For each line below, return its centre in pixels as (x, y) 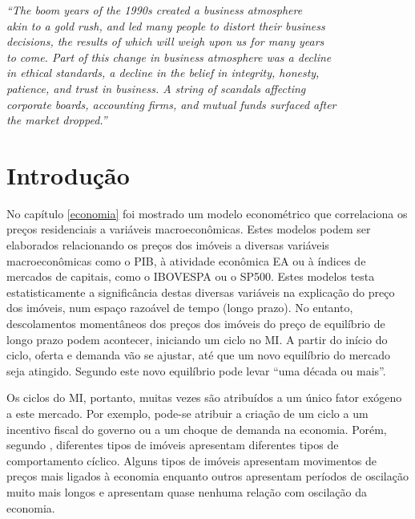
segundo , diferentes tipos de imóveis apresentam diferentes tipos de (173, 445)
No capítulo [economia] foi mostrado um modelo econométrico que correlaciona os (207, 213)
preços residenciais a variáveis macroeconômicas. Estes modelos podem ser (189, 229)
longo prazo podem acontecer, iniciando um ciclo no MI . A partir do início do (197, 339)
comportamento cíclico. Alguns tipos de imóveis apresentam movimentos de (192, 460)
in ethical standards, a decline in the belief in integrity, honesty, (163, 73)
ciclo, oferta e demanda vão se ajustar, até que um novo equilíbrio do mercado (199, 355)
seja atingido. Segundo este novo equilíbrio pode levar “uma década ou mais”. (196, 370)
